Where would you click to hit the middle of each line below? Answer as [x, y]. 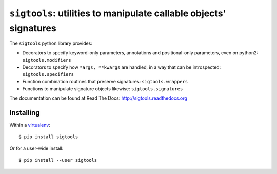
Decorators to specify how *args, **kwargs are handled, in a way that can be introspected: [122, 67]
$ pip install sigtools [48, 137]
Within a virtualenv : [30, 125]
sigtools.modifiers [47, 60]
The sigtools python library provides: [51, 43]
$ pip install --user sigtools [58, 160]
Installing [25, 113]
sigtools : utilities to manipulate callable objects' [118, 13]
